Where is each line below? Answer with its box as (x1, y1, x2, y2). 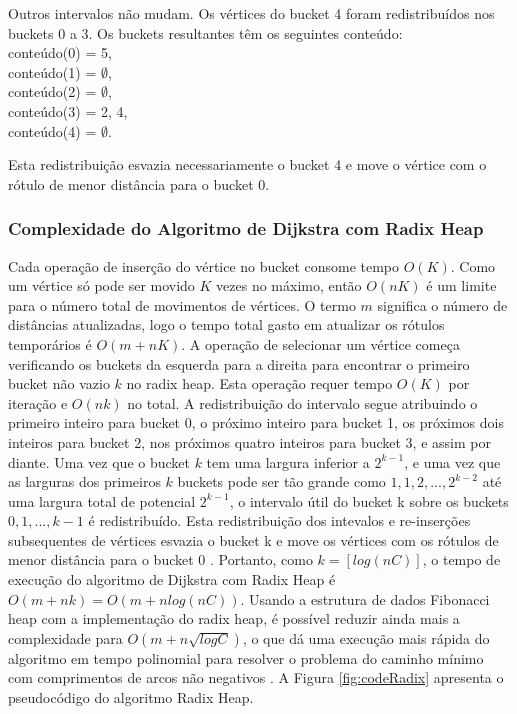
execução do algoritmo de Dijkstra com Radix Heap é (8, 569, 336, 590)
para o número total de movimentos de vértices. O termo (8, 294, 356, 315)
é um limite (426, 275, 497, 296)
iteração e (8, 392, 68, 413)
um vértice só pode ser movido (8, 275, 195, 296)
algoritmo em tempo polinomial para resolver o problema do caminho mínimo (8, 647, 484, 668)
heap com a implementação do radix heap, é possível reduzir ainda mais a (8, 608, 460, 629)
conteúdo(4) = (8, 120, 97, 141)
